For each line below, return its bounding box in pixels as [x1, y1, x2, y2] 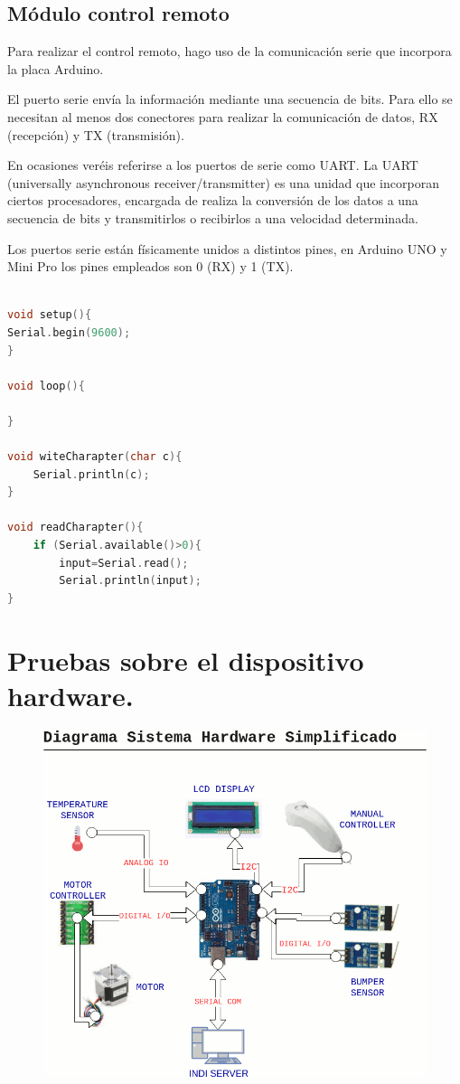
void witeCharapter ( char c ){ [7, 450, 183, 464]
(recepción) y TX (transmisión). [7, 125, 184, 144]
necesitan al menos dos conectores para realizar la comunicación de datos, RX [7, 107, 438, 126]
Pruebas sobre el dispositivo [7, 641, 364, 678]
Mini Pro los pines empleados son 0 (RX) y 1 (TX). [7, 257, 294, 276]
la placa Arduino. [7, 59, 104, 78]
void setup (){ [7, 308, 92, 322]
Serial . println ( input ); [59, 574, 202, 588]
